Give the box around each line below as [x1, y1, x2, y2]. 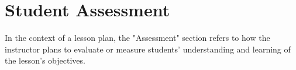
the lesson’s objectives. [5, 54, 85, 66]
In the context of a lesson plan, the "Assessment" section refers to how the [5, 32, 270, 44]
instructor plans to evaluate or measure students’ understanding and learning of [5, 43, 291, 55]
